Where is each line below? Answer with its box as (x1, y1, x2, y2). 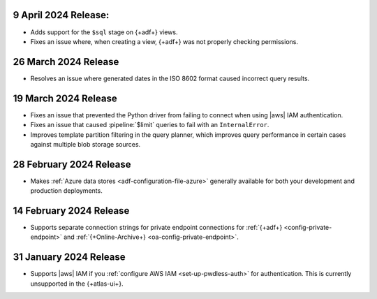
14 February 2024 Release (13, 205, 130, 217)
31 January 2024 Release (13, 251, 126, 263)
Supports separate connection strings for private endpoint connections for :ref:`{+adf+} (30, 224, 283, 232)
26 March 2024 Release (13, 56, 119, 68)
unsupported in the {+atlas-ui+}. (30, 279, 124, 288)
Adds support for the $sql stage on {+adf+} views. (30, 28, 178, 36)
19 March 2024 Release (13, 92, 118, 104)
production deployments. (30, 187, 103, 195)
